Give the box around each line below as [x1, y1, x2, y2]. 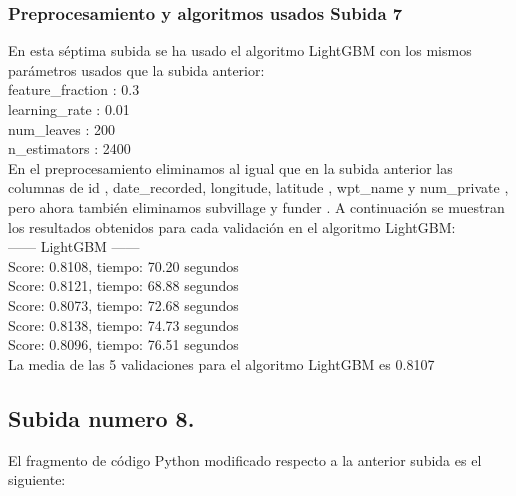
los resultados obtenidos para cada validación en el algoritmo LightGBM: [8, 216, 456, 237]
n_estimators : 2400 [8, 138, 131, 159]
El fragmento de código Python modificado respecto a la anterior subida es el [8, 449, 482, 470]
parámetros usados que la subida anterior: [8, 59, 265, 80]
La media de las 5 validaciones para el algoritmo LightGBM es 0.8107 [8, 353, 435, 374]
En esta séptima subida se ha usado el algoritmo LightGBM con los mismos [8, 40, 472, 61]
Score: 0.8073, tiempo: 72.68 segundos [8, 294, 239, 315]
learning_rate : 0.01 [8, 99, 130, 119]
